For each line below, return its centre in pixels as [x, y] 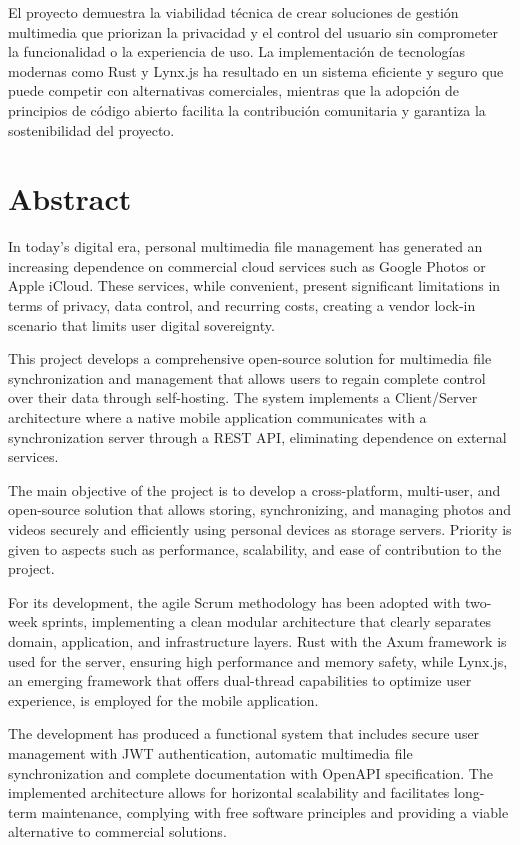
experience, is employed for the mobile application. [163, 699]
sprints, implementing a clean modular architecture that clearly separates [267, 621]
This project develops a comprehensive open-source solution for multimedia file [250, 358]
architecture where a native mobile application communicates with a [217, 417]
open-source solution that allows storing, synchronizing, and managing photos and [260, 509]
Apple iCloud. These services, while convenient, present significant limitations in [254, 285]
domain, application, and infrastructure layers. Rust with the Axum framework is [257, 640]
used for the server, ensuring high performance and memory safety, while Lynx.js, [258, 660]
